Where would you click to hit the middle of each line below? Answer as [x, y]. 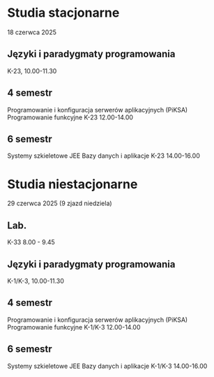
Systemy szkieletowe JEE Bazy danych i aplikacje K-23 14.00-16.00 [104, 156]
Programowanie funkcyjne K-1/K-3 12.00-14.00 [74, 327]
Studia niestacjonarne [72, 184]
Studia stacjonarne [63, 13]
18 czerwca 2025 [32, 32]
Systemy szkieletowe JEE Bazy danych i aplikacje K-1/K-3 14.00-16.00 [107, 366]
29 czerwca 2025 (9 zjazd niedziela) [60, 203]
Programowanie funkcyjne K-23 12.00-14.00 [70, 117]
